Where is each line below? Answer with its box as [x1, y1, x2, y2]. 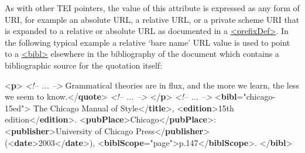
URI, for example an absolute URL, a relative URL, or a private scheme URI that [5, 13, 300, 25]
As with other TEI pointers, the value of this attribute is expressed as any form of [5, 2, 300, 13]
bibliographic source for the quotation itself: [5, 59, 163, 71]
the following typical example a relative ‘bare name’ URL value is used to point [5, 36, 290, 48]
